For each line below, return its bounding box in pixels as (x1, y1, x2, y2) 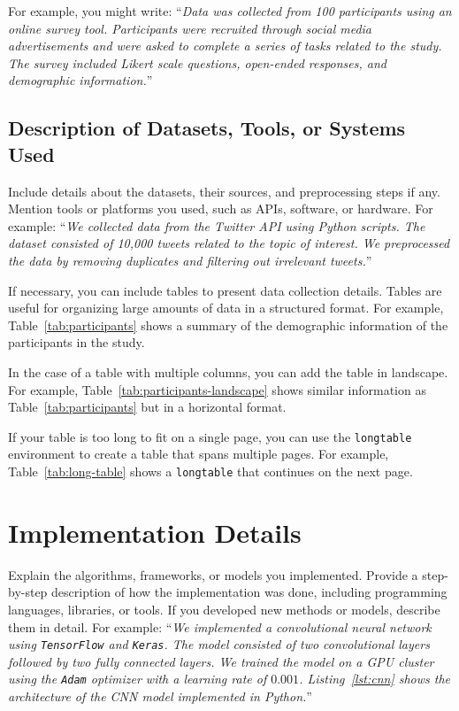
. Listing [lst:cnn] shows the (299, 669, 451, 688)
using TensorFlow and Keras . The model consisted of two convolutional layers (8, 635, 430, 653)
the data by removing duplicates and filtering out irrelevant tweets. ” (8, 251, 372, 269)
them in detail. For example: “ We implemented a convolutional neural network (8, 617, 432, 636)
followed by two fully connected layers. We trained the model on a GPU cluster (8, 652, 434, 670)
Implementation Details (8, 514, 302, 550)
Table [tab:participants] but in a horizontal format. (8, 398, 287, 416)
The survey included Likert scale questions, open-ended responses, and (8, 53, 386, 72)
